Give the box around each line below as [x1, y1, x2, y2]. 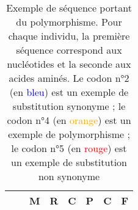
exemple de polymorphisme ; [8, 127, 130, 141]
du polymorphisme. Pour [16, 15, 122, 29]
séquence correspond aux [16, 43, 122, 57]
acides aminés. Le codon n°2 [9, 71, 129, 85]
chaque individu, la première [8, 29, 130, 43]
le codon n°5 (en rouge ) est [11, 141, 127, 155]
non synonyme [38, 169, 100, 183]
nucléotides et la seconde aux [7, 57, 131, 71]
